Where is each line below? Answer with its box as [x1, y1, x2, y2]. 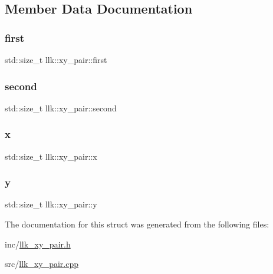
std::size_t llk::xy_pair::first [5, 54, 107, 65]
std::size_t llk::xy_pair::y [5, 198, 97, 210]
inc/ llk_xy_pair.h [5, 237, 71, 250]
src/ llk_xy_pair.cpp [5, 258, 79, 270]
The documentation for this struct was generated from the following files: [5, 218, 269, 230]
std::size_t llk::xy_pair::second [5, 101, 117, 114]
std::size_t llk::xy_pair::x [5, 150, 97, 162]
